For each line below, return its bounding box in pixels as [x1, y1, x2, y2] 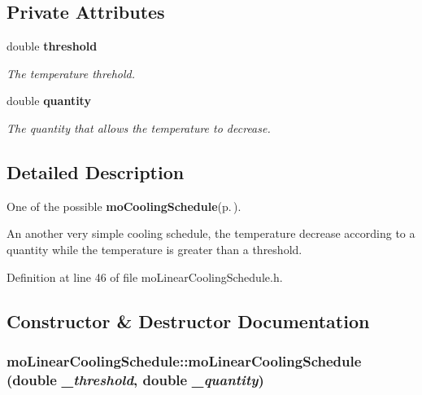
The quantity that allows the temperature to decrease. [7, 119, 271, 136]
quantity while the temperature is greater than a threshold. [7, 240, 302, 257]
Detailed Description [7, 159, 185, 184]
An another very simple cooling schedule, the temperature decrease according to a [7, 225, 415, 242]
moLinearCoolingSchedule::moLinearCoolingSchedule [7, 350, 362, 371]
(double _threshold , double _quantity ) [7, 369, 264, 389]
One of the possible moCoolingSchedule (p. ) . [7, 197, 241, 214]
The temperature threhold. [7, 64, 135, 81]
